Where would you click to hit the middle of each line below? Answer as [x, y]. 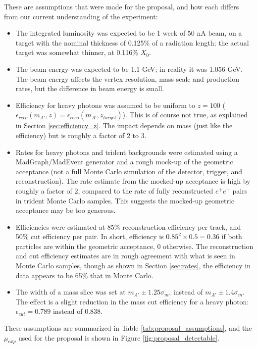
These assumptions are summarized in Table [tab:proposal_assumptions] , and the [128, 328]
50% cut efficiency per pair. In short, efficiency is [90, 236]
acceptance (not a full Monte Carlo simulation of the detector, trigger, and [129, 171]
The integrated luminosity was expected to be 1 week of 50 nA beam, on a [129, 33]
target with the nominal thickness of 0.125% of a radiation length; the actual [132, 42]
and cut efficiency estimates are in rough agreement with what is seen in [125, 256]
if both [232, 236]
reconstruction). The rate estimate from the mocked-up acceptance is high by [133, 181]
